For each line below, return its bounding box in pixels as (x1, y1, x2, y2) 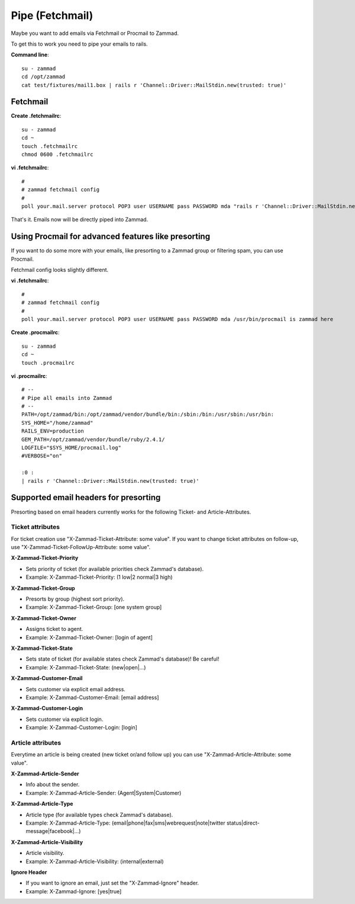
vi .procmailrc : (11, 372, 47, 379)
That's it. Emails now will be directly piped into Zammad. (11, 216, 149, 223)
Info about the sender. (25, 781, 80, 788)
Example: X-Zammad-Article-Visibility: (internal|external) (25, 858, 164, 865)
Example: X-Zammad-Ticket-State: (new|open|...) (25, 663, 146, 671)
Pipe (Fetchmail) (11, 9, 93, 22)
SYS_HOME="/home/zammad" (21, 419, 93, 426)
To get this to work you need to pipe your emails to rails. (11, 40, 148, 47)
